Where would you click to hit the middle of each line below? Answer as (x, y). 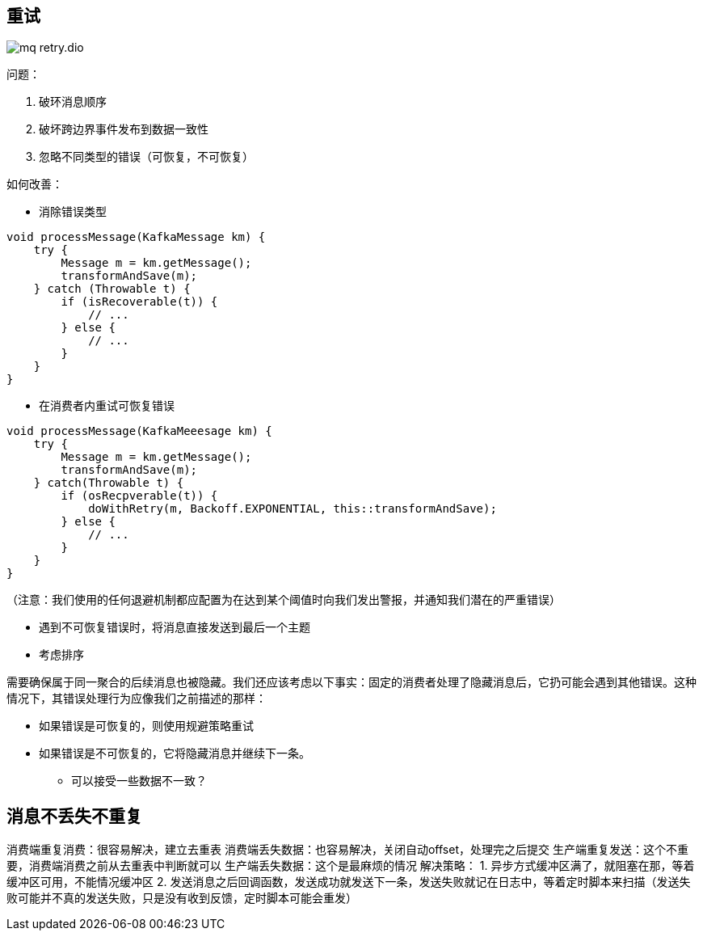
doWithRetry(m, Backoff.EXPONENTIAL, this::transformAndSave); (293, 509)
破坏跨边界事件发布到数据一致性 (124, 129)
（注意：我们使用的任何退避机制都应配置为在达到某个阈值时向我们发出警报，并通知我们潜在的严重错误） (284, 600)
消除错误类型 (73, 212)
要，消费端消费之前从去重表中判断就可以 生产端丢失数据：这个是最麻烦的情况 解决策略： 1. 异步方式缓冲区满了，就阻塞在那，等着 (351, 866)
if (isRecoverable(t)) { (139, 302)
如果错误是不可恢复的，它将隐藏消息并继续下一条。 (175, 753)
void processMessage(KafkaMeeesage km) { (139, 431)
